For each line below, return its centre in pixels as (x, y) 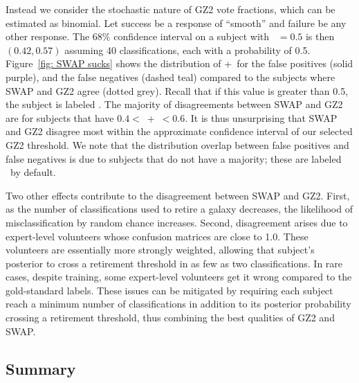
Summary (41, 368)
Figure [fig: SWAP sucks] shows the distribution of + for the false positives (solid (179, 63)
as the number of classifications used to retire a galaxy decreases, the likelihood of (179, 209)
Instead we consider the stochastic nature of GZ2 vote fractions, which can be (171, 9)
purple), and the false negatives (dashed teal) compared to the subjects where (171, 77)
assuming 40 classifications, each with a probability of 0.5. (187, 50)
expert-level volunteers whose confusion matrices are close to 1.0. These (157, 236)
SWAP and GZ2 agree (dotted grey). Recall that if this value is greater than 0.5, (177, 90)
